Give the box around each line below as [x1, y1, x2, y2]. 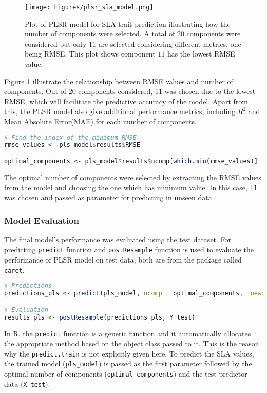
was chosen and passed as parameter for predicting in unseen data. [4, 192, 214, 203]
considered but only [25, 38, 87, 49]
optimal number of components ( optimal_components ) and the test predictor [4, 368, 247, 379]
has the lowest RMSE [167, 48, 235, 59]
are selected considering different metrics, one [98, 38, 241, 49]
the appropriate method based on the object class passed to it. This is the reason [4, 338, 259, 349]
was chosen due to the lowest [164, 86, 256, 97]
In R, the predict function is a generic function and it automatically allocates [4, 328, 251, 339]
